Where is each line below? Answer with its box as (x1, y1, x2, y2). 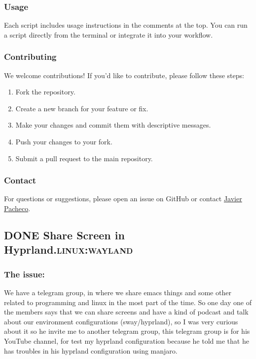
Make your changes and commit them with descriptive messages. (15, 120, 211, 130)
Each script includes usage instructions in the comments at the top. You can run (4, 20, 248, 30)
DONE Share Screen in (4, 227, 125, 242)
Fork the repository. (15, 87, 75, 97)
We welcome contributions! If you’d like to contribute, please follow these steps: (4, 70, 244, 80)
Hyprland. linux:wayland (4, 242, 133, 257)
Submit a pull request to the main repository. (15, 153, 153, 163)
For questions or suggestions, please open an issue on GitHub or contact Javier (4, 193, 242, 204)
